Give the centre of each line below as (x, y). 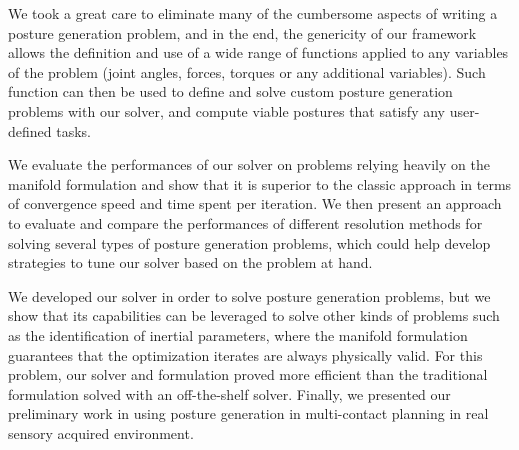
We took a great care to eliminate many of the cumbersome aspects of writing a (253, 13)
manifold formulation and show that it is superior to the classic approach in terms (260, 183)
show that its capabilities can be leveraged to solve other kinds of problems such (254, 315)
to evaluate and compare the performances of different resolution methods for (245, 222)
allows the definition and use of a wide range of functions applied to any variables (258, 52)
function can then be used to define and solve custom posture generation (230, 91)
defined (30, 130)
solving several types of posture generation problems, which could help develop (249, 242)
